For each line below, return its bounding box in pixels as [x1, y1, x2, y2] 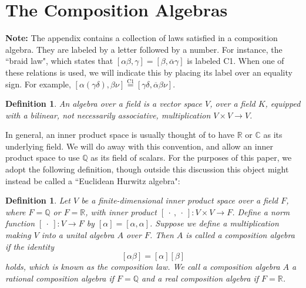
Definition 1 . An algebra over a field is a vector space [5, 97, 202, 110]
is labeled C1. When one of [187, 55, 284, 67]
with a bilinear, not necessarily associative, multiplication [5, 109, 211, 121]
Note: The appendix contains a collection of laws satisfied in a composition [5, 32, 278, 44]
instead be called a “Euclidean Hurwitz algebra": [5, 174, 180, 187]
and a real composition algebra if [142, 272, 259, 284]
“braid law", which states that [5, 55, 113, 67]
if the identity [5, 240, 55, 252]
